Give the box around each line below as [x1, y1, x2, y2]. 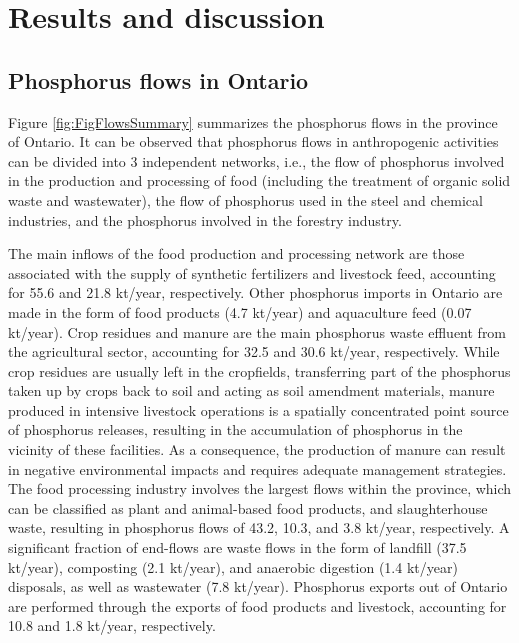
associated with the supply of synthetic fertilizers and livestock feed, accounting [8, 262, 496, 283]
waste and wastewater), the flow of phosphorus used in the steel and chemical [8, 189, 483, 210]
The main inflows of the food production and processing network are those [8, 243, 465, 264]
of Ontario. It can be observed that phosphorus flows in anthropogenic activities [8, 131, 499, 152]
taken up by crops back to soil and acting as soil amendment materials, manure [8, 380, 495, 401]
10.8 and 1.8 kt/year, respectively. [8, 615, 216, 636]
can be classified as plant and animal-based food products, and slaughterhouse [8, 497, 488, 518]
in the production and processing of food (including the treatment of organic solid [8, 170, 511, 191]
